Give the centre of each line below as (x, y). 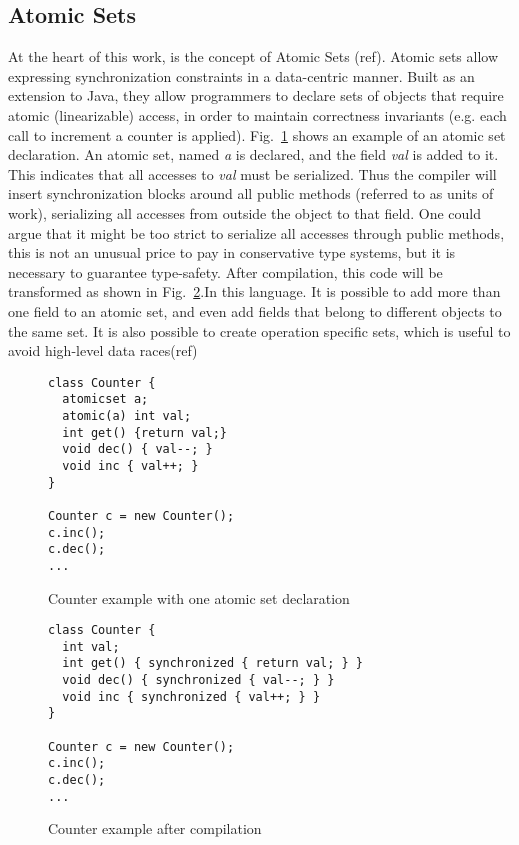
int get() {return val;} (144, 432)
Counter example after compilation (155, 828)
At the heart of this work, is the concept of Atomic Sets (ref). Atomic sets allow (253, 56)
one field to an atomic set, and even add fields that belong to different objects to (255, 310)
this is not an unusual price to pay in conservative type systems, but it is (232, 252)
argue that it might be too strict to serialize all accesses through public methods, (256, 232)
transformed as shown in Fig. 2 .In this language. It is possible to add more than (254, 291)
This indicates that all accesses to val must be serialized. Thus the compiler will (252, 173)
